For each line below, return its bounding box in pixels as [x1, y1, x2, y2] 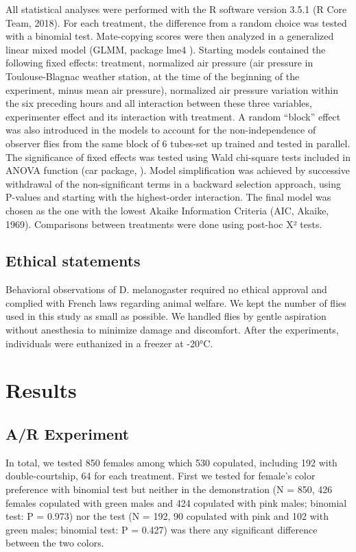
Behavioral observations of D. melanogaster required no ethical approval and [5, 282, 327, 297]
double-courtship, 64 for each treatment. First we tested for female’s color [5, 468, 316, 483]
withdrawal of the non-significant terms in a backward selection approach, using [5, 176, 341, 190]
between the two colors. [5, 536, 104, 550]
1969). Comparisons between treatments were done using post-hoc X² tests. [5, 216, 322, 231]
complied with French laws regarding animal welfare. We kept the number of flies [5, 295, 346, 310]
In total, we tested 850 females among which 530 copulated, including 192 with [5, 455, 337, 469]
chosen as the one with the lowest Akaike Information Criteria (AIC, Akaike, [5, 203, 329, 217]
